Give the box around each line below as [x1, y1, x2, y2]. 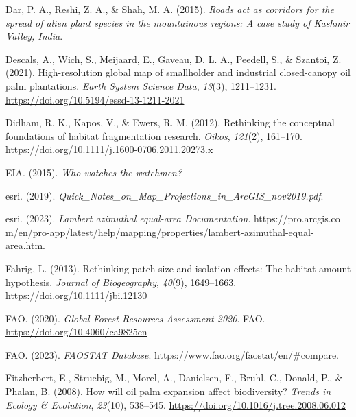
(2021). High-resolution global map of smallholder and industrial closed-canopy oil [5, 65, 351, 80]
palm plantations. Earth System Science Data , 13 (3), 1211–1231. [5, 78, 276, 93]
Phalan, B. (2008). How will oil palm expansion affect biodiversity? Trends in [5, 384, 331, 398]
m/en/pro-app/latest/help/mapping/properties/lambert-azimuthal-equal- [5, 224, 314, 239]
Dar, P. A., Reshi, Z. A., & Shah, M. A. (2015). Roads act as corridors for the [5, 2, 334, 16]
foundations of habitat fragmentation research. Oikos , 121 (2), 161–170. [5, 128, 302, 143]
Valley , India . [5, 29, 63, 43]
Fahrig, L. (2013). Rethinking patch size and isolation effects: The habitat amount [5, 261, 351, 275]
